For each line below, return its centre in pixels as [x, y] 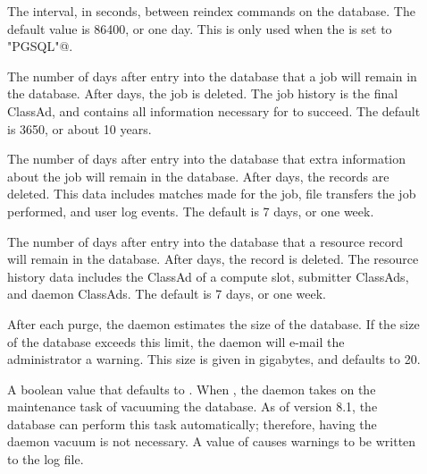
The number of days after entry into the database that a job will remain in [212, 76]
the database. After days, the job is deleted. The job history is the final [203, 93]
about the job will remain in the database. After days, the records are [198, 176]
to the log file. [46, 459]
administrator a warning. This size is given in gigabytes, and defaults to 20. [214, 359]
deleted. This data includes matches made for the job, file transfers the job [212, 194]
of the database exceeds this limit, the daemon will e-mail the [176, 341]
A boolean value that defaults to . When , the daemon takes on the [192, 389]
